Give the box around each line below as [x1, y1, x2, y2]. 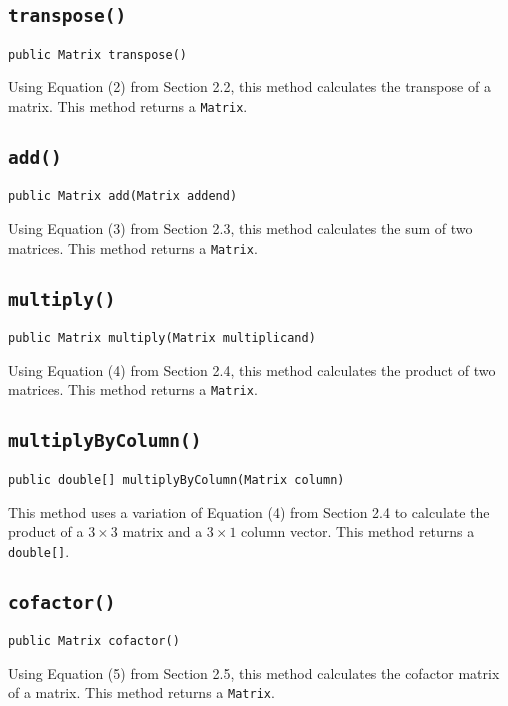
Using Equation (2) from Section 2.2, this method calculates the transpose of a [8, 76, 491, 97]
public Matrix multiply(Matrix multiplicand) [8, 331, 316, 346]
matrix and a [122, 521, 203, 542]
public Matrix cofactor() [8, 634, 180, 649]
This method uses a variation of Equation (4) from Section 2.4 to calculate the [8, 501, 490, 522]
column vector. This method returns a [241, 521, 475, 542]
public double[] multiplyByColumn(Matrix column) [8, 472, 345, 487]
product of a [8, 521, 84, 542]
